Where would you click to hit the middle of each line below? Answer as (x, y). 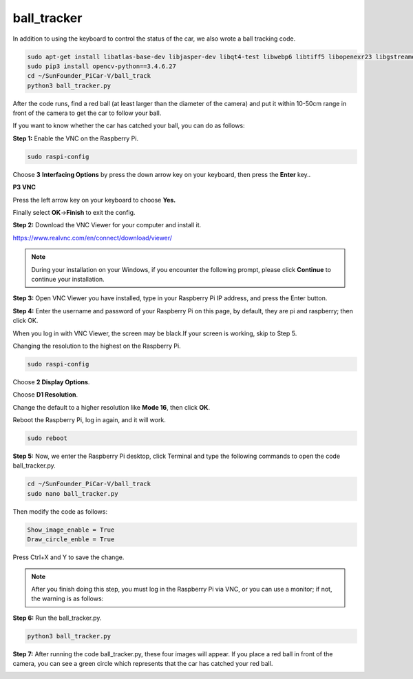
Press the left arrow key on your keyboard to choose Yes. (94, 200)
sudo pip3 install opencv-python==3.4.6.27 (102, 66)
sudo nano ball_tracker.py (73, 493)
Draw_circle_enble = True (71, 540)
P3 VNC (24, 187)
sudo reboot (47, 438)
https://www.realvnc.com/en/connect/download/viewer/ (92, 238)
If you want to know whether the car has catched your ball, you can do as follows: (129, 126)
